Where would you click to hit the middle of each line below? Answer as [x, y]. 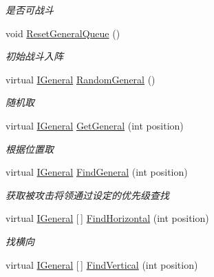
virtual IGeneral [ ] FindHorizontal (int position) [107, 218]
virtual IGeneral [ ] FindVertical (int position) [102, 264]
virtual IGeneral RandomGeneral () [81, 79]
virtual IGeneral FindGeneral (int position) [97, 172]
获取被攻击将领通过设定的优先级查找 [87, 195]
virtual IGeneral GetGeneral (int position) [95, 125]
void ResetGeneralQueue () [63, 33]
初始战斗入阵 [34, 56]
